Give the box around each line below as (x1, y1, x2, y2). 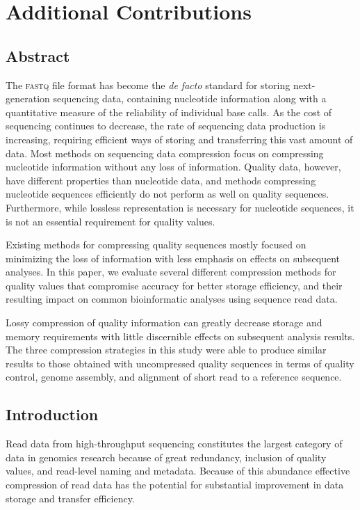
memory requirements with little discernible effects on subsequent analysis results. (6, 328, 355, 343)
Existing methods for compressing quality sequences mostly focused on (6, 237, 306, 252)
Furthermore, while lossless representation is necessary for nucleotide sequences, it (6, 200, 354, 214)
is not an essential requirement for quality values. (6, 214, 215, 228)
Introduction (6, 404, 99, 425)
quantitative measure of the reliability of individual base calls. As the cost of (6, 104, 332, 119)
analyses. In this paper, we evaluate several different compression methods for (6, 264, 336, 279)
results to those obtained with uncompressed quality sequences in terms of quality (6, 356, 354, 370)
